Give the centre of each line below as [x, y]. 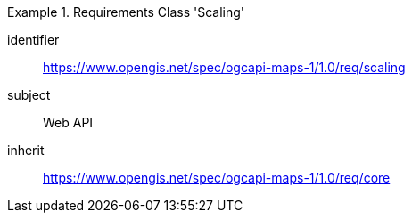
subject [29, 95]
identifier [33, 40]
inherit [26, 150]
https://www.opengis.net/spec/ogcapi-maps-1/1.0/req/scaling [224, 67]
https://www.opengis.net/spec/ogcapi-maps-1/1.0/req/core [217, 178]
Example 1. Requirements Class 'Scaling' [126, 12]
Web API [68, 122]
